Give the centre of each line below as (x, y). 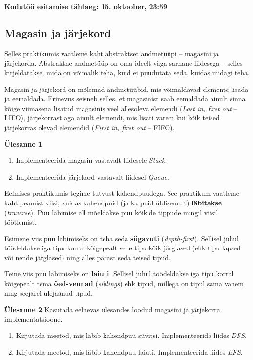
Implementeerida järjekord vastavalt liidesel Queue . (92, 176)
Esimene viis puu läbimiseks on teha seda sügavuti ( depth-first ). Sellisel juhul (122, 238)
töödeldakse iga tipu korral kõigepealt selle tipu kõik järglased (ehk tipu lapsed (123, 248)
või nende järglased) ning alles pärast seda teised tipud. (87, 257)
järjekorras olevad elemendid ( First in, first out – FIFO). (90, 127)
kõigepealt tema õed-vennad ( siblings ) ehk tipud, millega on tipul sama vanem (124, 283)
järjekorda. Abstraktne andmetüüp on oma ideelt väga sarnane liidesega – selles (124, 63)
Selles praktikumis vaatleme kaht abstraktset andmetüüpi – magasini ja (112, 53)
